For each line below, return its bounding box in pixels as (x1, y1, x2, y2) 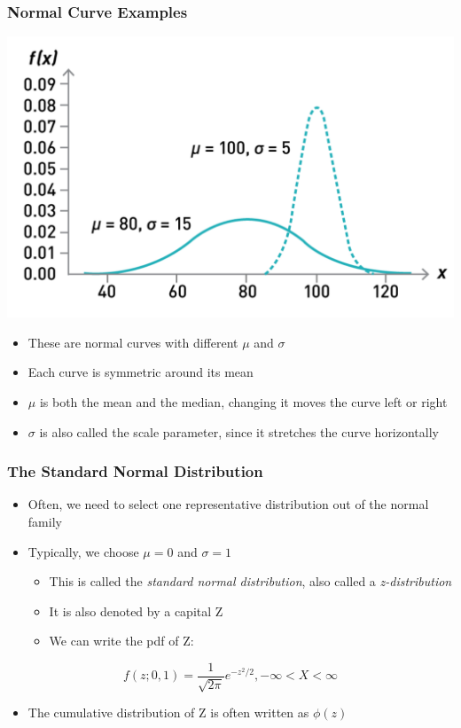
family (27, 512, 62, 530)
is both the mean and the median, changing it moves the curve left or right (39, 392, 448, 411)
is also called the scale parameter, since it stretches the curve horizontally (39, 422, 439, 441)
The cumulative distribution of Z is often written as (27, 703, 309, 722)
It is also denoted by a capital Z (49, 601, 223, 620)
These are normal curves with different (27, 333, 238, 351)
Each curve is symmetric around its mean (27, 363, 254, 381)
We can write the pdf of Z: (49, 631, 194, 650)
